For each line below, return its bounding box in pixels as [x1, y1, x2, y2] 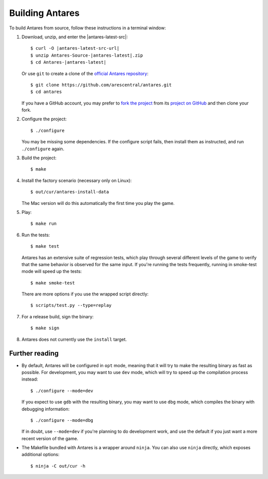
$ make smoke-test [30, 280, 75, 286]
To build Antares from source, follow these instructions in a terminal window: [9, 25, 166, 31]
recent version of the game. [21, 435, 78, 441]
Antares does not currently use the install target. [21, 336, 127, 342]
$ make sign [30, 325, 60, 331]
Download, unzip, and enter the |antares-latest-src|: [21, 34, 128, 40]
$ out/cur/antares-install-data [30, 189, 109, 195]
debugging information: [21, 406, 70, 412]
